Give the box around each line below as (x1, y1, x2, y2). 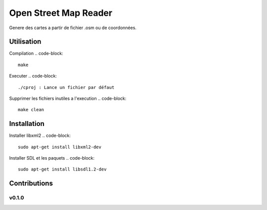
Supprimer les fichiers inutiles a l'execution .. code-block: (9, 95, 127, 101)
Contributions (9, 179, 53, 188)
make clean (18, 107, 44, 113)
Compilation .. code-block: (9, 50, 64, 56)
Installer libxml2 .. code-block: (9, 132, 71, 138)
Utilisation (9, 38, 42, 46)
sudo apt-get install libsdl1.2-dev (18, 167, 107, 172)
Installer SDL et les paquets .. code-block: (9, 155, 95, 161)
